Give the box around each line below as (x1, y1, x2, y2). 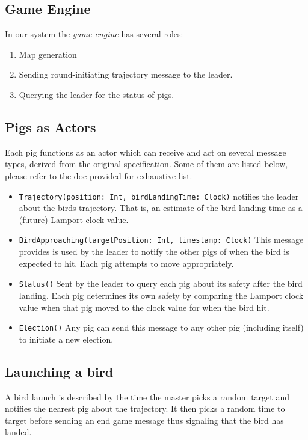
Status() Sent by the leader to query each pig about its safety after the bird (19, 277, 303, 290)
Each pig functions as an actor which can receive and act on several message (5, 145, 286, 158)
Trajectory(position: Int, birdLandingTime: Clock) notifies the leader (19, 189, 299, 202)
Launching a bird (5, 362, 114, 380)
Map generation (19, 47, 77, 60)
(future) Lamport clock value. (19, 213, 129, 225)
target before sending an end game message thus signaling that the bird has (5, 414, 284, 426)
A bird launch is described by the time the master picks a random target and (5, 390, 289, 403)
